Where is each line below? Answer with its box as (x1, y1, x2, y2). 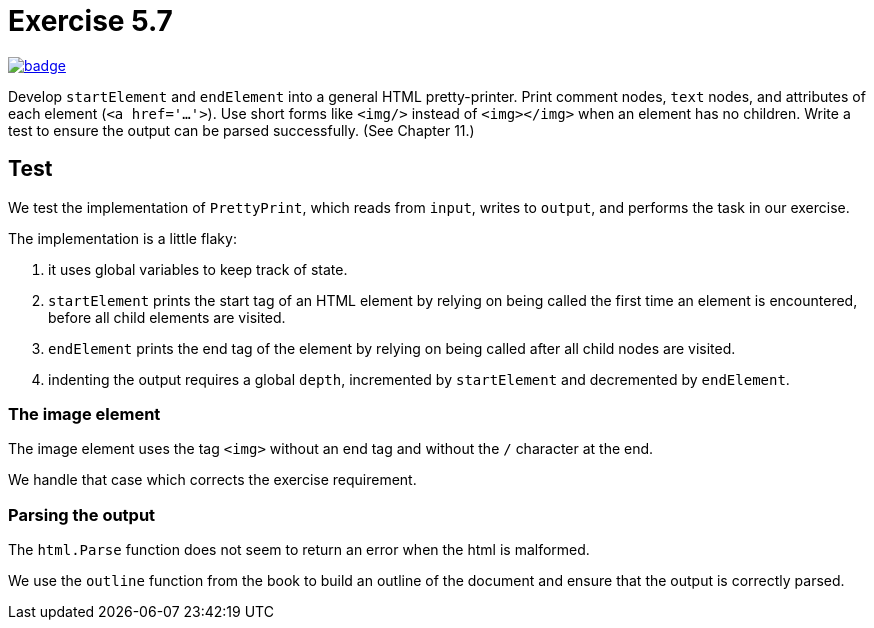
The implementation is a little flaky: (8, 229, 237, 247)
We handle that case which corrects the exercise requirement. (8, 471, 417, 489)
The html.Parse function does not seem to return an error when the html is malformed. (8, 541, 590, 559)
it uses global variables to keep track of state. (48, 260, 348, 278)
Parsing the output (8, 504, 156, 525)
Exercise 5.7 (8, 4, 173, 38)
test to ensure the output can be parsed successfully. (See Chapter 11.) (8, 121, 475, 139)
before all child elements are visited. (48, 308, 286, 326)
